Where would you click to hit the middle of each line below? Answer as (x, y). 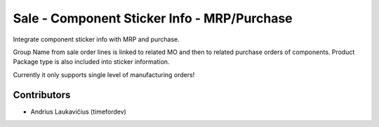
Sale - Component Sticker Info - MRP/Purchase (153, 18)
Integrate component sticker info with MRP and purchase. (97, 39)
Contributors (42, 95)
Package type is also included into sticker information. (91, 62)
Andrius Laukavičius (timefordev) (78, 112)
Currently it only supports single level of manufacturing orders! (104, 74)
